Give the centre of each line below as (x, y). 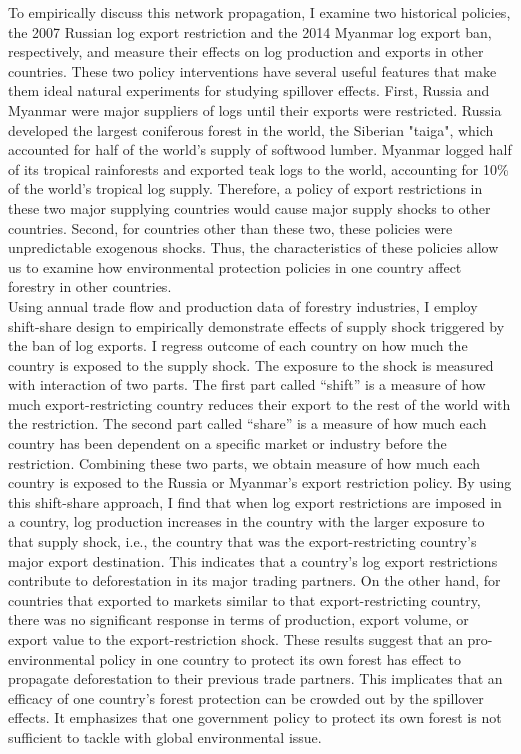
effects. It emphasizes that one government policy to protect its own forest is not (255, 717)
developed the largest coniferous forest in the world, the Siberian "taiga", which (251, 129)
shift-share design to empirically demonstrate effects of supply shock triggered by (256, 325)
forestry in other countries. (90, 286)
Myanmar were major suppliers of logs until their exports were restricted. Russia (255, 109)
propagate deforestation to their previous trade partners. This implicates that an (255, 678)
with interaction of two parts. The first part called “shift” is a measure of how (247, 384)
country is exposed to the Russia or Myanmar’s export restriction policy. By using (260, 482)
